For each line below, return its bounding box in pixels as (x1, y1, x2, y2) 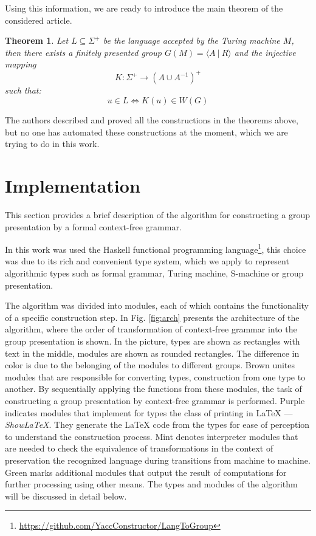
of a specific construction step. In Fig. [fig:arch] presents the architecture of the (5, 311, 300, 323)
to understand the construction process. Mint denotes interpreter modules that (5, 430, 298, 442)
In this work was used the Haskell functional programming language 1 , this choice (5, 241, 306, 255)
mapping (5, 58, 36, 70)
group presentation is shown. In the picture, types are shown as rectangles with (5, 334, 300, 347)
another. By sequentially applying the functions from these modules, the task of (5, 382, 302, 395)
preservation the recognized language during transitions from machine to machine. (5, 453, 311, 466)
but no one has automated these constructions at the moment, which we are (5, 125, 288, 138)
